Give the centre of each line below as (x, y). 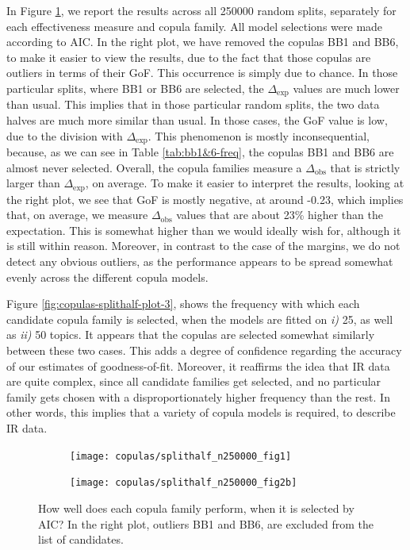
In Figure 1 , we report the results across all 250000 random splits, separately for (201, 10)
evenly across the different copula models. (107, 277)
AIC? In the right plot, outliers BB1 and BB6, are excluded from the (206, 523)
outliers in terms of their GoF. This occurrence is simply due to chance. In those (202, 73)
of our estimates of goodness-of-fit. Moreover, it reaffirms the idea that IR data (198, 365)
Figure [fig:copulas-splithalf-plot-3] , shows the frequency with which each (183, 304)
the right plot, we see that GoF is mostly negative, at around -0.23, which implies (205, 199)
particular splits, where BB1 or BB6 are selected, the (135, 88)
